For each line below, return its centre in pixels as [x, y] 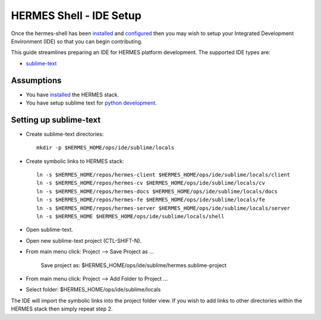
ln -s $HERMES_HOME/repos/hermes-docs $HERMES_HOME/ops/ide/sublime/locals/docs [157, 191]
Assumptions [36, 80]
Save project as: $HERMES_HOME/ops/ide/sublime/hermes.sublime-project [134, 265]
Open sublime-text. [50, 230]
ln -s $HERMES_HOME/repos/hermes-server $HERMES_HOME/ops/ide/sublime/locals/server [163, 208]
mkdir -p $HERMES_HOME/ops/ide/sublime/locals [106, 148]
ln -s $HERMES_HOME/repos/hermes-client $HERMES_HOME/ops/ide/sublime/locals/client [163, 175]
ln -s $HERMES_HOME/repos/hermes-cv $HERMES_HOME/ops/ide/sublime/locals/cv [151, 183]
